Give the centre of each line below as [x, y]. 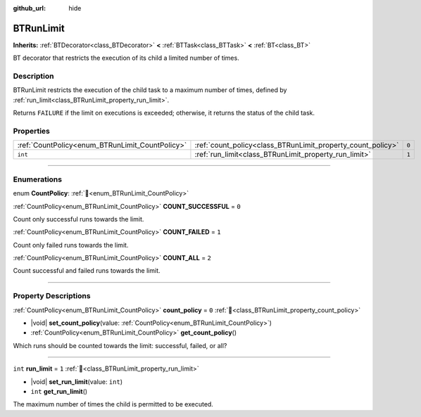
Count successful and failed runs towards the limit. [87, 271]
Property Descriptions [52, 296]
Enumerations [38, 179]
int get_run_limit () [59, 391]
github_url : [29, 8]
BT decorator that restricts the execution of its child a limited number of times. [126, 58]
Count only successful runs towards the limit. [78, 219]
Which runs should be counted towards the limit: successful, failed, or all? [120, 345]
